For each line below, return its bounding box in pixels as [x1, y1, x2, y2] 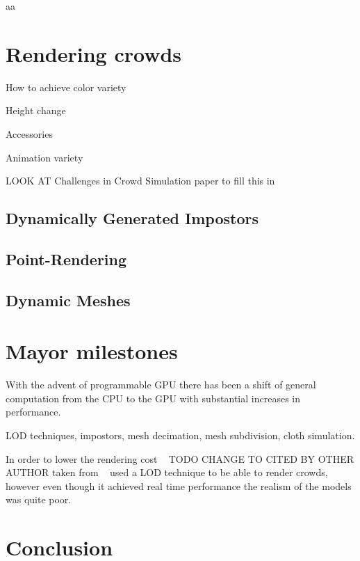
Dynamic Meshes [6, 289, 131, 310]
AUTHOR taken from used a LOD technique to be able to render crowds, [6, 465, 328, 480]
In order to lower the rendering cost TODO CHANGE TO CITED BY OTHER [6, 451, 354, 466]
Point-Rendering [6, 248, 127, 269]
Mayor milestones [6, 337, 178, 365]
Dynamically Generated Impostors [6, 207, 259, 229]
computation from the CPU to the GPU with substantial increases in [6, 390, 300, 405]
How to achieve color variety [6, 79, 126, 94]
